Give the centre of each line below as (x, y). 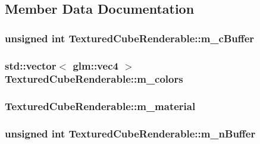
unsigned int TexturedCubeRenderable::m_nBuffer (130, 134)
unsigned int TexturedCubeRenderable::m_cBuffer (130, 38)
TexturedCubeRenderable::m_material (100, 106)
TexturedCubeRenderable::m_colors (94, 79)
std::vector (31, 65)
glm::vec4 (95, 65)
